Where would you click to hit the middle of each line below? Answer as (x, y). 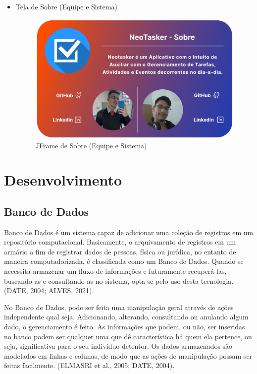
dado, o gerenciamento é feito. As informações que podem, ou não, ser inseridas (125, 326)
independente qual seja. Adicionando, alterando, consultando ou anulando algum (126, 317)
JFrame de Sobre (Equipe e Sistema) (91, 146)
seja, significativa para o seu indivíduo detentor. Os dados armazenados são (118, 346)
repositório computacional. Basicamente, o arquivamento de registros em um (120, 242)
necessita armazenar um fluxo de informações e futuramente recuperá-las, (115, 271)
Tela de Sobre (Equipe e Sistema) (67, 6)
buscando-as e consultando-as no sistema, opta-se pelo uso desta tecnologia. (119, 280)
